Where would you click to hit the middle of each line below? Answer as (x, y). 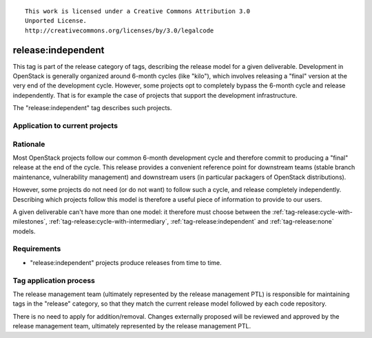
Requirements (37, 249)
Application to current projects (65, 126)
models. (24, 231)
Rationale (29, 144)
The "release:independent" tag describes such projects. (92, 108)
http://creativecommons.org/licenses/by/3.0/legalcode (120, 30)
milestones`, (30, 222)
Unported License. (56, 21)
